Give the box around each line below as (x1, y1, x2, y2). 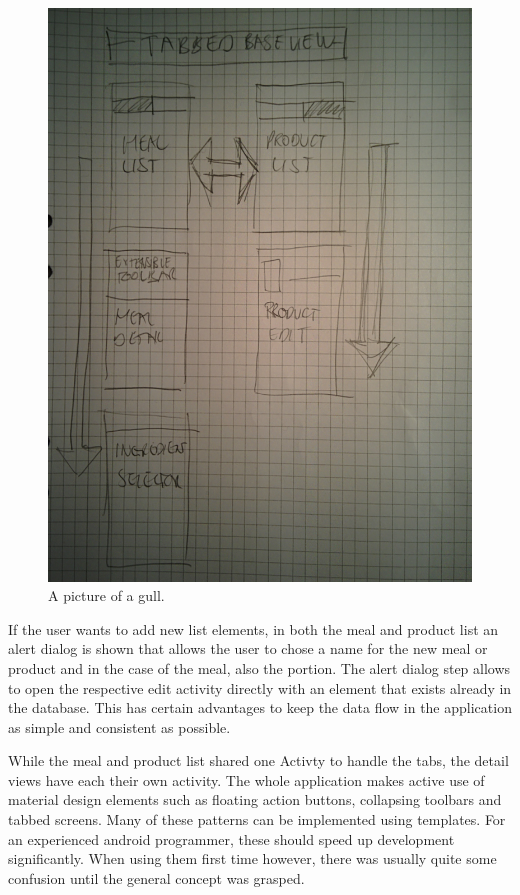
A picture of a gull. (48, 585, 165, 606)
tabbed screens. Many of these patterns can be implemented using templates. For (8, 809, 506, 830)
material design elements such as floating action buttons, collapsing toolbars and (8, 789, 502, 810)
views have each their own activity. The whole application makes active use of (8, 769, 485, 790)
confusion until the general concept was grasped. (8, 867, 305, 888)
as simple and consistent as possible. (8, 716, 231, 737)
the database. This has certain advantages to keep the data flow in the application (8, 697, 512, 718)
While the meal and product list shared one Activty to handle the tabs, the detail (8, 750, 509, 771)
